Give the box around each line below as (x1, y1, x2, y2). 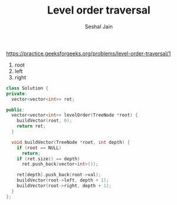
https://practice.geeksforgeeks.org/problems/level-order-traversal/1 (6, 49, 171, 57)
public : (6, 107, 25, 113)
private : (6, 91, 28, 97)
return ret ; (16, 123, 46, 130)
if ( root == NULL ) (16, 145, 62, 151)
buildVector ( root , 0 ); (16, 118, 72, 124)
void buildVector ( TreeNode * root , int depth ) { (11, 139, 131, 145)
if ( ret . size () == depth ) (16, 156, 81, 162)
